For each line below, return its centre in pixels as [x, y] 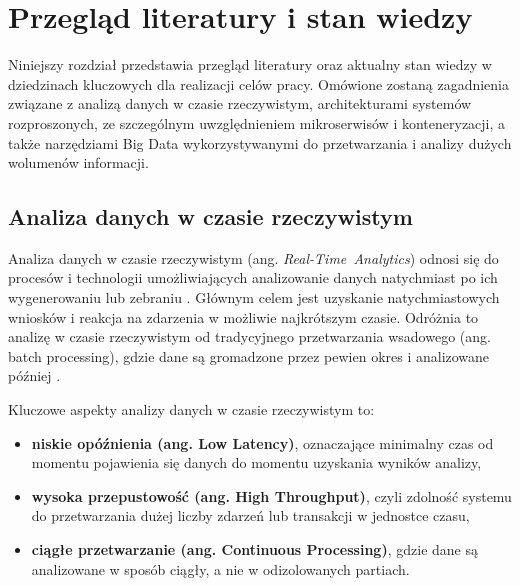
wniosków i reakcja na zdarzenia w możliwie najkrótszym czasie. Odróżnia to [243, 316]
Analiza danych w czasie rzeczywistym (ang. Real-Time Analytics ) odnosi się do [253, 257]
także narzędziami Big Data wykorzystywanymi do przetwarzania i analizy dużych [260, 142]
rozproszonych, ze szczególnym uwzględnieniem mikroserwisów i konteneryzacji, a [257, 122]
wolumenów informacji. [78, 162]
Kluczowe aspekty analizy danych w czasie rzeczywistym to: [191, 409]
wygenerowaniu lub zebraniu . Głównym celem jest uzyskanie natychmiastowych [254, 297]
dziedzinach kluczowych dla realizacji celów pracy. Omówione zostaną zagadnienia [259, 83]
